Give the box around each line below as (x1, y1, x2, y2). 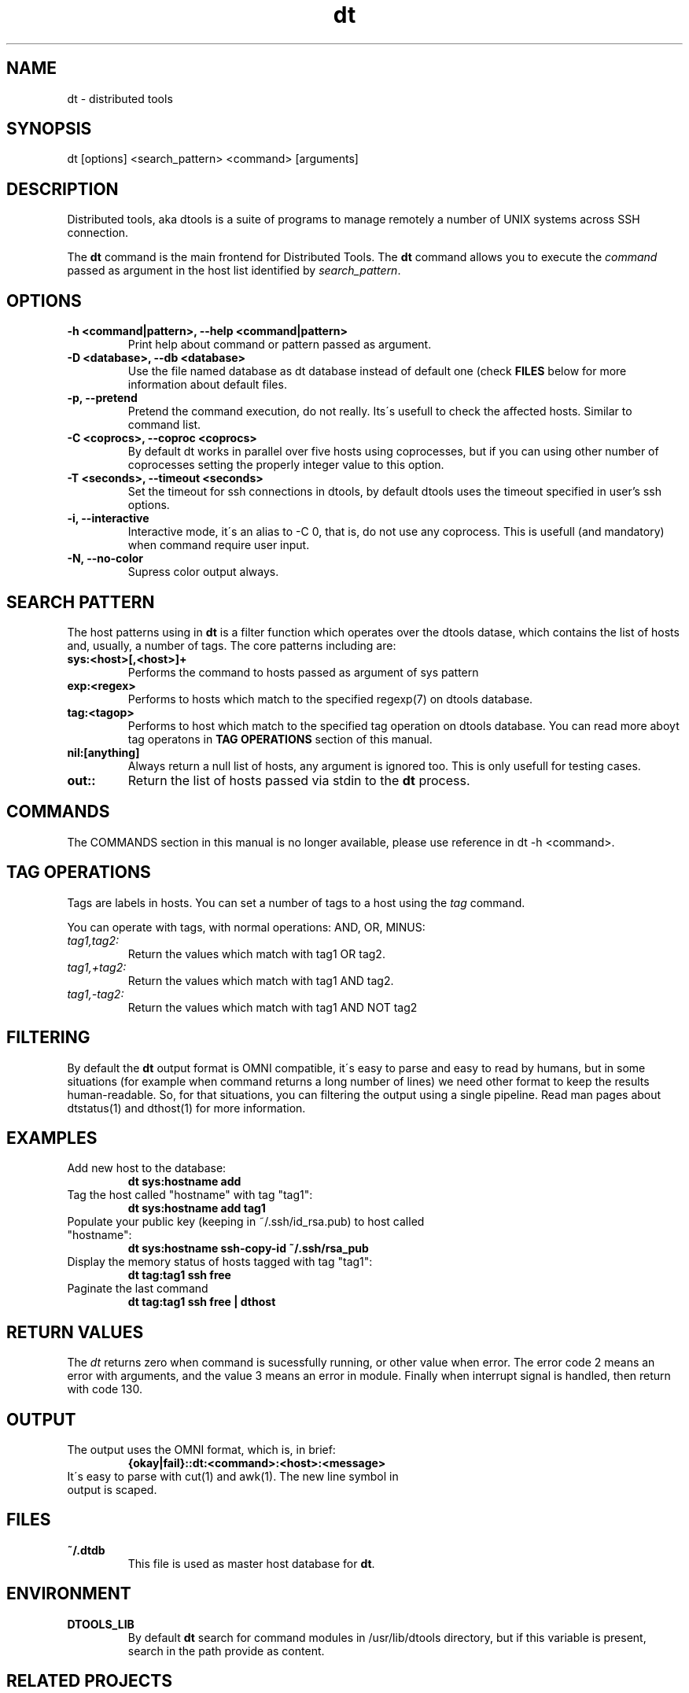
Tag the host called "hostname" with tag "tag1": (67, 1188, 313, 1202)
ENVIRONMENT (6, 1584, 131, 1604)
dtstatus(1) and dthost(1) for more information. (67, 1101, 306, 1115)
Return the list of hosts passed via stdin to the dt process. (127, 772, 470, 788)
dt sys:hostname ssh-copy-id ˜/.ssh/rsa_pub (127, 1241, 369, 1256)
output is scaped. (67, 1483, 157, 1497)
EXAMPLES (6, 1127, 98, 1148)
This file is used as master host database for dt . (127, 1556, 375, 1570)
